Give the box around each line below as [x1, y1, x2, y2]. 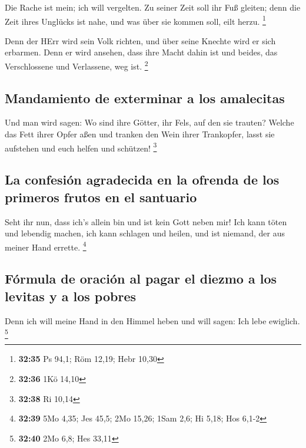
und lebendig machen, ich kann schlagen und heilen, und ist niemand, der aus [5, 227, 285, 239]
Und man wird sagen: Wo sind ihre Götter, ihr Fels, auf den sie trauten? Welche [5, 116, 294, 129]
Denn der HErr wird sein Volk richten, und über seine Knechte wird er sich [5, 34, 276, 47]
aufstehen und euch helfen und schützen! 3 [5, 140, 157, 154]
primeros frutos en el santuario [5, 187, 197, 206]
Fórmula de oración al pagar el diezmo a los [5, 269, 277, 288]
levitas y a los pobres [5, 286, 136, 305]
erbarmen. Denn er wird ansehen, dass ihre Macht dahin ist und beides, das [5, 46, 278, 58]
